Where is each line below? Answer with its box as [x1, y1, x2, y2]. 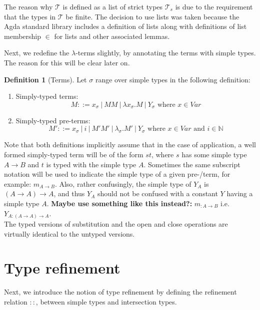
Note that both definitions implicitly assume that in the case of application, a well [4, 139, 256, 150]
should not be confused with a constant [97, 188, 218, 199]
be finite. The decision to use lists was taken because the [65, 11, 239, 21]
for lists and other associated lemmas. [54, 30, 170, 41]
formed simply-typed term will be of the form [4, 149, 143, 159]
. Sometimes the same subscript [143, 159, 240, 169]
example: [4, 178, 31, 189]
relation [4, 296, 27, 307]
